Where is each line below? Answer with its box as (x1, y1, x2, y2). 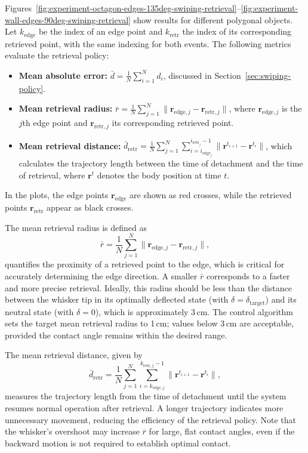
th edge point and (22, 116, 88, 129)
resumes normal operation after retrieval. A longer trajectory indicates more (5, 401, 284, 414)
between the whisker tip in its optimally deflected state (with (5, 293, 229, 306)
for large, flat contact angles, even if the (149, 425, 295, 437)
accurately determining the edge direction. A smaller (5, 269, 198, 282)
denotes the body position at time (97, 168, 221, 181)
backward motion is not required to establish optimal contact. (5, 436, 231, 449)
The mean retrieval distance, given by (5, 349, 143, 361)
